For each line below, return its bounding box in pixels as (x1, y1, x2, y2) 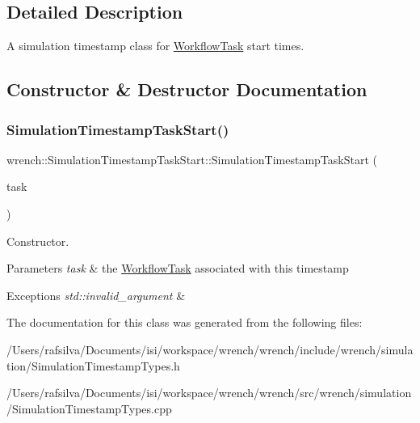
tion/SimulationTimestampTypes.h (6, 357, 180, 374)
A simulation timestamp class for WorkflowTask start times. (6, 37, 304, 54)
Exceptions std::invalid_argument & (6, 286, 186, 303)
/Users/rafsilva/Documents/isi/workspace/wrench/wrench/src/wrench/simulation (6, 384, 412, 401)
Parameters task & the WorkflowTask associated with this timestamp (6, 260, 349, 277)
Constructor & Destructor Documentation (6, 77, 367, 102)
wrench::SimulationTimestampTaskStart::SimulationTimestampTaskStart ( (6, 150, 377, 167)
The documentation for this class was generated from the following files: (6, 314, 363, 331)
